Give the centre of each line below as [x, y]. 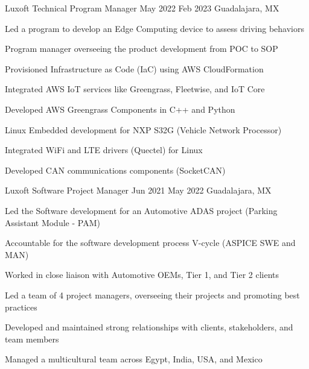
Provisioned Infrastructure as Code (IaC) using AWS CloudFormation [134, 68]
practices [21, 307]
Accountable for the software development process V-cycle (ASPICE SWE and [150, 243]
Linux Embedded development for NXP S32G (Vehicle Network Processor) [143, 129]
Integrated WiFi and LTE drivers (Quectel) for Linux [104, 150]
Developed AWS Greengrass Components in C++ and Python [120, 109]
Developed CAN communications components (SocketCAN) [115, 170]
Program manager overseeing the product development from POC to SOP [142, 49]
